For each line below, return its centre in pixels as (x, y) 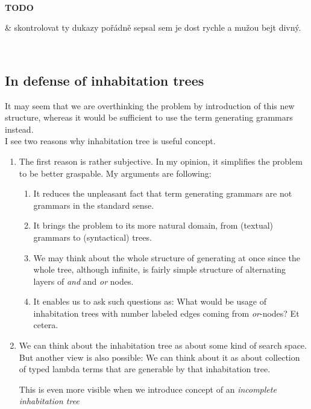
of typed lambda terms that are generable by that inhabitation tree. (145, 369)
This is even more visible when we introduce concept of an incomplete (148, 389)
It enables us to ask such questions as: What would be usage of (150, 301)
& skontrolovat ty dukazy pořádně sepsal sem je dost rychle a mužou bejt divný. (153, 27)
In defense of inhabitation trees (105, 80)
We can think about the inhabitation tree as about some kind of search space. (163, 345)
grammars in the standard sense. (94, 205)
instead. (19, 129)
